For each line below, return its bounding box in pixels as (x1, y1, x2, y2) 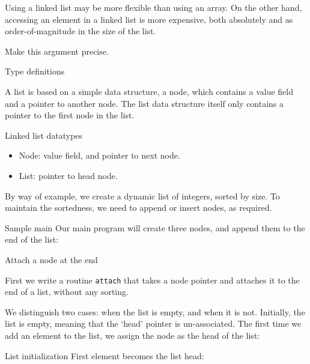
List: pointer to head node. (19, 169, 118, 181)
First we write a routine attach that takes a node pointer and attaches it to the (5, 273, 300, 286)
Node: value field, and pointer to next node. (19, 149, 180, 162)
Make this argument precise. (5, 44, 109, 57)
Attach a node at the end (5, 253, 98, 265)
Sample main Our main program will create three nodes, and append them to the (5, 221, 305, 234)
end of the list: (5, 233, 59, 246)
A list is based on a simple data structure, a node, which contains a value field (5, 85, 294, 97)
